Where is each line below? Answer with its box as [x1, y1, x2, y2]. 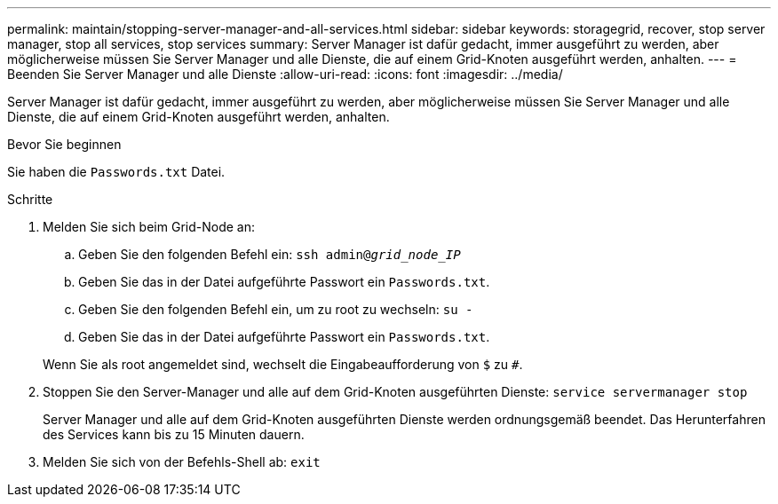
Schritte [7, 192, 53, 207]
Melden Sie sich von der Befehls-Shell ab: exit [43, 454, 321, 469]
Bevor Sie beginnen [7, 137, 122, 152]
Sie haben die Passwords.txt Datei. [7, 164, 226, 179]
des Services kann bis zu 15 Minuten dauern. [43, 427, 305, 442]
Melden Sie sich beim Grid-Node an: [43, 219, 255, 234]
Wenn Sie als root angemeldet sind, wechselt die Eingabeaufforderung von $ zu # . [43, 357, 523, 372]
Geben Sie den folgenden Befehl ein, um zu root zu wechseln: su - [78, 302, 473, 317]
